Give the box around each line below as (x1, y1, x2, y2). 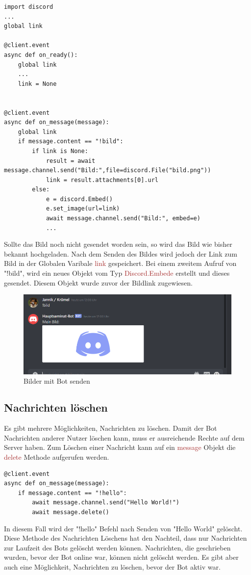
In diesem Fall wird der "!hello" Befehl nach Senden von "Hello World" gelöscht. (4, 523, 243, 533)
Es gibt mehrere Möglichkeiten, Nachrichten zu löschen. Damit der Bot (4, 423, 217, 433)
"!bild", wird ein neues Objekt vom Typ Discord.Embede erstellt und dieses (4, 268, 230, 278)
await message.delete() (32, 508, 109, 516)
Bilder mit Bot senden (24, 376, 90, 386)
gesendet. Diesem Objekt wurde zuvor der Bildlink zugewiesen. (4, 277, 193, 287)
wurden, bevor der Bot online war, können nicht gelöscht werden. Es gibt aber (4, 552, 239, 562)
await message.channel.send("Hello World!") (32, 499, 179, 506)
